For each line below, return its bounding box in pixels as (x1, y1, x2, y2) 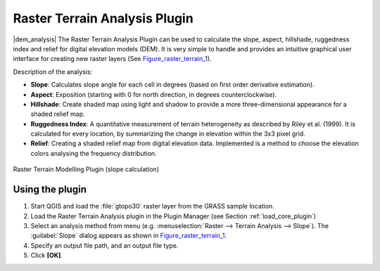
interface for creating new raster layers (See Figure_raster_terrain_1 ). (13, 55, 212, 63)
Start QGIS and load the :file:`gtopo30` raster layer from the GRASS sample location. (30, 202, 274, 211)
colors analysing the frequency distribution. (30, 149, 158, 157)
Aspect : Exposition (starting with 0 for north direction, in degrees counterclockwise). (30, 90, 277, 98)
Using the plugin (13, 183, 87, 196)
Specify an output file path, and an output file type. (30, 241, 179, 249)
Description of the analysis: (13, 67, 93, 76)
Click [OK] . (30, 251, 63, 260)
